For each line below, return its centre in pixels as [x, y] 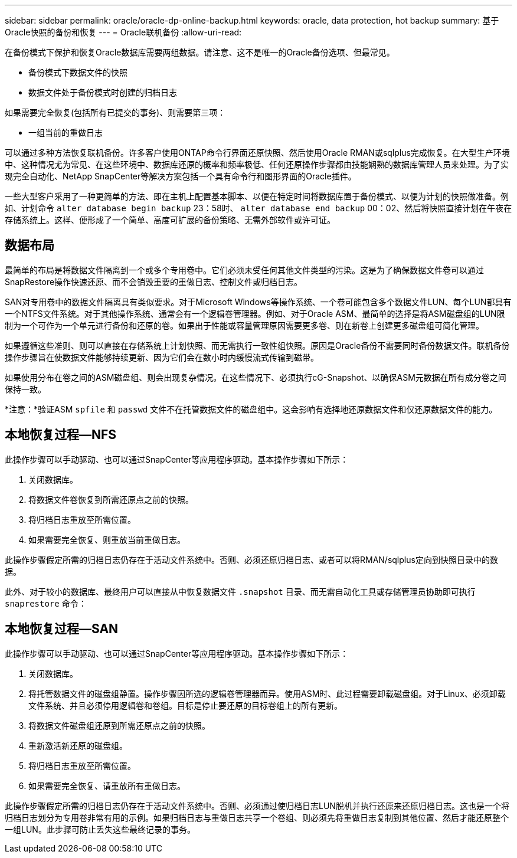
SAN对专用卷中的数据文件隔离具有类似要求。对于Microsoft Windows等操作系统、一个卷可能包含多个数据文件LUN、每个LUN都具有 [258, 302]
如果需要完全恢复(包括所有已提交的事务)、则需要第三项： [115, 112]
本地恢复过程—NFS [61, 435]
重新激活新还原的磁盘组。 [78, 745]
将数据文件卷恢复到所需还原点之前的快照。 [111, 499]
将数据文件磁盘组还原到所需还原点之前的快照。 [119, 725]
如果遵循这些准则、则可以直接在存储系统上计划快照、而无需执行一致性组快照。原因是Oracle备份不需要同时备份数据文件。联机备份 [257, 345]
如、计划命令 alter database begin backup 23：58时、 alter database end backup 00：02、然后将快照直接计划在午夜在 [258, 208]
